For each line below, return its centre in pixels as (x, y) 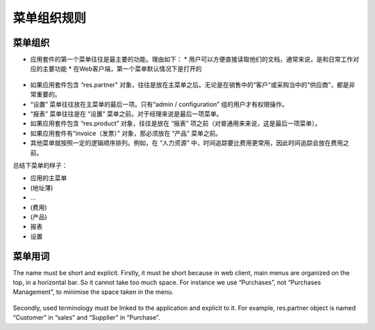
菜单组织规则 (50, 18)
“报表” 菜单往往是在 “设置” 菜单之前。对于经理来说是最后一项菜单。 (126, 114)
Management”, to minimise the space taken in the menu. (93, 292)
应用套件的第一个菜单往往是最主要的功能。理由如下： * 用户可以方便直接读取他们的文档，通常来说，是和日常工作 (192, 60)
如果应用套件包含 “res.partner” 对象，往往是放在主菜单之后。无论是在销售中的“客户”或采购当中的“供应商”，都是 (190, 85)
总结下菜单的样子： (40, 165)
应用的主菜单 (49, 178)
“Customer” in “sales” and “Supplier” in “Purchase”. (86, 318)
